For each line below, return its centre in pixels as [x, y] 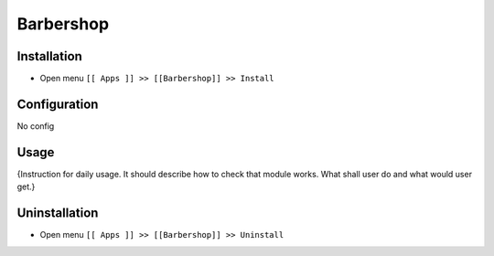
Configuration [58, 104]
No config [36, 126]
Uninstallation [58, 213]
